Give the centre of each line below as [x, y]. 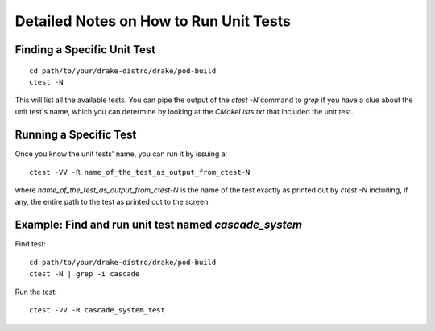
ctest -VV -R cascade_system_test [97, 310]
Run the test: [36, 292]
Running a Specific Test [76, 134]
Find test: [31, 244]
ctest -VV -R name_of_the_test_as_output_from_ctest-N [140, 172]
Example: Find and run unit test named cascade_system [158, 224]
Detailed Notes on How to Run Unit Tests [153, 21]
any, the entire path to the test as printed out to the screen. [113, 201]
